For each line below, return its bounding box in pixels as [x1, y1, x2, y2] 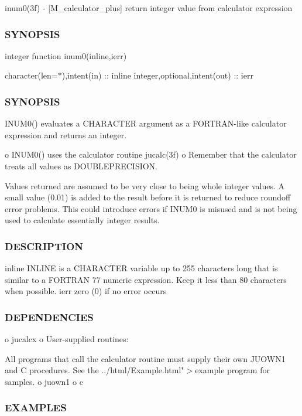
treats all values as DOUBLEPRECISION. [5, 160, 158, 172]
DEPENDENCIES [5, 309, 94, 324]
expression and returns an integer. [5, 128, 127, 141]
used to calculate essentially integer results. [5, 214, 160, 226]
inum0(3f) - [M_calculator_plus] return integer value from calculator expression [5, 2, 293, 13]
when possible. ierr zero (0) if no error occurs [5, 285, 167, 297]
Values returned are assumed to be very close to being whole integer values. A [5, 179, 285, 192]
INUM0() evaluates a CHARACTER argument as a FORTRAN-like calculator [5, 117, 287, 129]
